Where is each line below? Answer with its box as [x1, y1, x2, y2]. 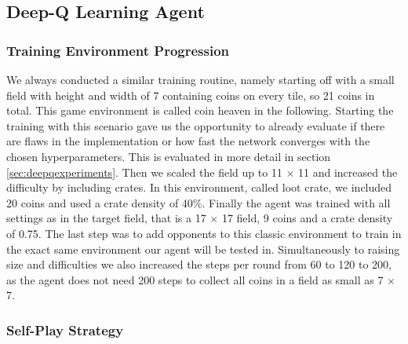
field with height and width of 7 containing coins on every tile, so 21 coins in [6, 86, 375, 103]
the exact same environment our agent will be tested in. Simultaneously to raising [6, 240, 400, 257]
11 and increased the [298, 163, 398, 180]
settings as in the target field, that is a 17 [6, 210, 206, 226]
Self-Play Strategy [6, 320, 124, 339]
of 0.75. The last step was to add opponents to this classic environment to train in [6, 225, 402, 241]
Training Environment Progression [6, 40, 230, 60]
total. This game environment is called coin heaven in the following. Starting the [6, 102, 394, 119]
